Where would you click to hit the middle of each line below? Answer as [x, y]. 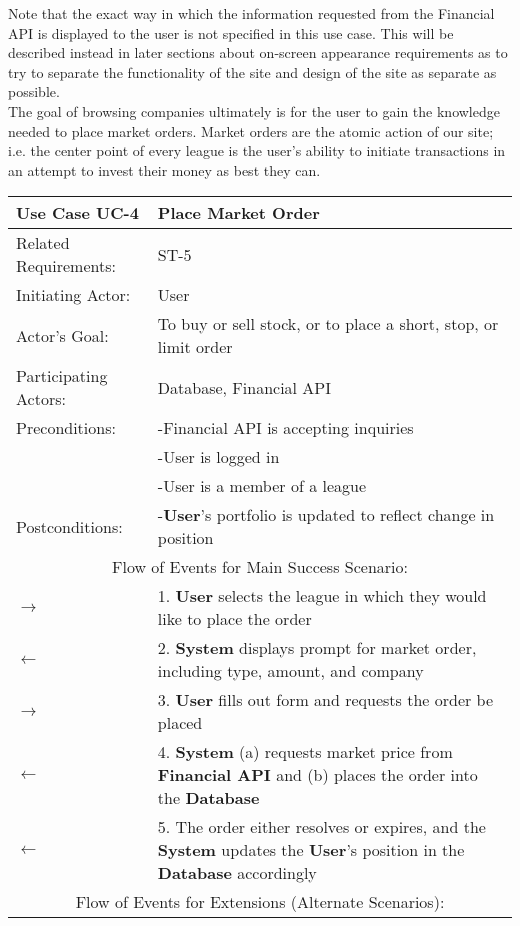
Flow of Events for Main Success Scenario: [260, 567]
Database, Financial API [244, 387]
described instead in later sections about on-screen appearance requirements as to [258, 52]
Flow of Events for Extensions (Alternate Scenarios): [260, 902]
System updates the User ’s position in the [311, 850]
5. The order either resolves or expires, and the [321, 827]
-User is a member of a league [262, 486]
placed [180, 723]
